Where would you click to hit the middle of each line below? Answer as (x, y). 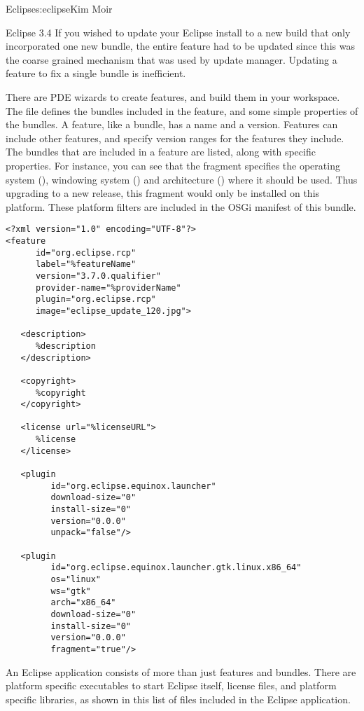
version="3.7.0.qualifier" (98, 276)
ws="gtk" (71, 591)
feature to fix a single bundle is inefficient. (96, 73)
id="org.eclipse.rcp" (86, 253)
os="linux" (76, 579)
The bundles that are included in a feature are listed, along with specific (161, 152)
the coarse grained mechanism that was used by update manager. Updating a (171, 59)
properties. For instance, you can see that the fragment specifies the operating (173, 165)
